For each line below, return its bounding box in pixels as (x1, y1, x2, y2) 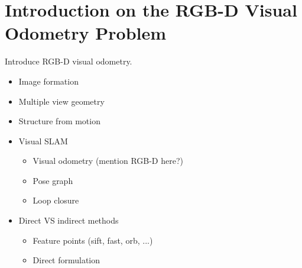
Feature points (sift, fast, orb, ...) (33, 234, 153, 246)
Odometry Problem (5, 21, 167, 45)
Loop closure (33, 194, 79, 206)
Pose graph (33, 174, 73, 186)
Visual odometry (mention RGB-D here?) (33, 154, 183, 167)
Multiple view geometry (18, 95, 105, 107)
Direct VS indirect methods (18, 214, 119, 227)
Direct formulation (33, 254, 100, 266)
